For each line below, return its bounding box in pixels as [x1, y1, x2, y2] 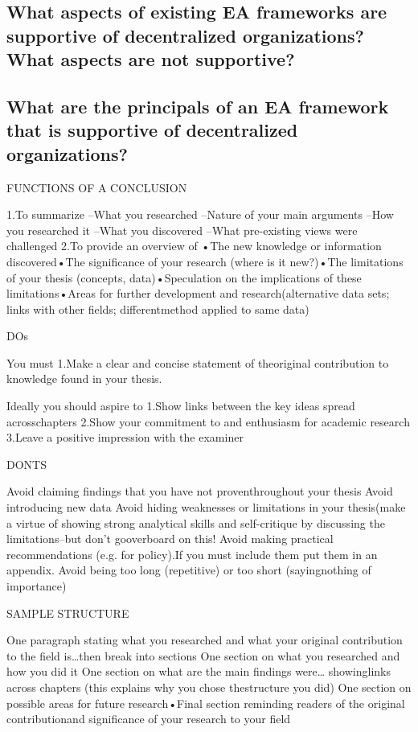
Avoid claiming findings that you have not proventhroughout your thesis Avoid [6, 483, 393, 500]
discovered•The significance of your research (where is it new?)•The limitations [6, 253, 404, 269]
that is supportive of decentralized [6, 117, 298, 142]
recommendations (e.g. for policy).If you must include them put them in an [6, 545, 378, 562]
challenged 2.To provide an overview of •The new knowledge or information [6, 237, 382, 254]
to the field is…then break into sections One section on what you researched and [6, 647, 400, 664]
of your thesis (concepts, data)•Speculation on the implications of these [6, 269, 362, 286]
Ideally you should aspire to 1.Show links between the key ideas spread [6, 397, 355, 414]
